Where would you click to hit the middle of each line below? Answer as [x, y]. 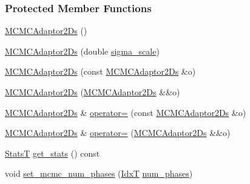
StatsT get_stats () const [52, 153]
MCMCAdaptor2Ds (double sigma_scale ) [82, 51]
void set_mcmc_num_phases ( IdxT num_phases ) [99, 173]
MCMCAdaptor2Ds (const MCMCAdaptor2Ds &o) [100, 71]
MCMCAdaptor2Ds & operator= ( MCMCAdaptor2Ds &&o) [118, 133]
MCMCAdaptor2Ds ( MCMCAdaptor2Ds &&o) [93, 92]
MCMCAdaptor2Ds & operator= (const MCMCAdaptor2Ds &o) [126, 112]
